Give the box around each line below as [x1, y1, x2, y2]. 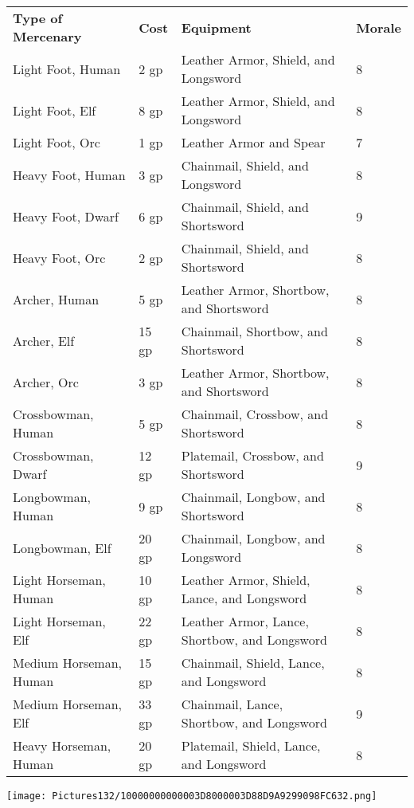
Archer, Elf [13, 331, 75, 350]
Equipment [181, 18, 252, 37]
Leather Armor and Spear [181, 133, 326, 151]
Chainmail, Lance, [181, 695, 283, 713]
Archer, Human [13, 289, 100, 308]
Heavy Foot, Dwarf [13, 206, 119, 226]
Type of [13, 9, 63, 27]
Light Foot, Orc [13, 133, 100, 151]
